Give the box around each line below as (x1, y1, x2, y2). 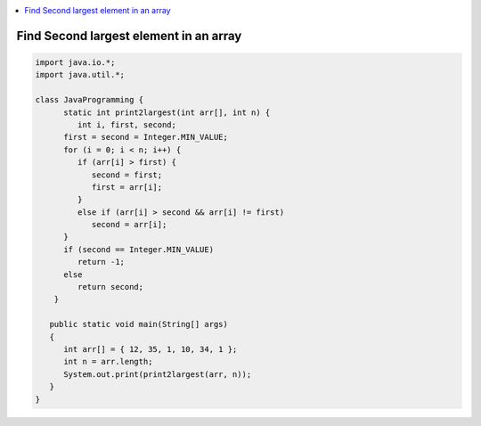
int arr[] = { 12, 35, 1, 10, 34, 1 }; (63, 344, 238, 354)
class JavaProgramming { (35, 94, 144, 105)
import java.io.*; (35, 58, 116, 67)
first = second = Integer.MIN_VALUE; (63, 132, 229, 143)
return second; (77, 282, 144, 292)
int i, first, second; (77, 119, 177, 129)
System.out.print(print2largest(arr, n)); (63, 369, 252, 379)
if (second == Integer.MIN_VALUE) (63, 244, 214, 254)
